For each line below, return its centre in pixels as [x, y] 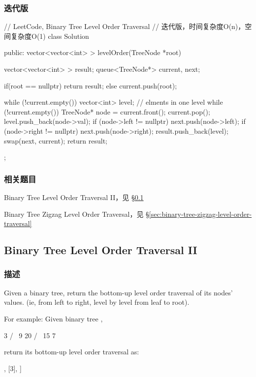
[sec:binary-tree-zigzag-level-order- [200, 214]
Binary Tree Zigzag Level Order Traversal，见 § [77, 214]
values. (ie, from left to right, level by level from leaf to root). [97, 302]
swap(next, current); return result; [56, 140]
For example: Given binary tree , [53, 318]
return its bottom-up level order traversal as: [72, 352]
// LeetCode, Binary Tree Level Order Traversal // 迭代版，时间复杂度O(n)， [125, 26]
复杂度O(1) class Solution [50, 36]
